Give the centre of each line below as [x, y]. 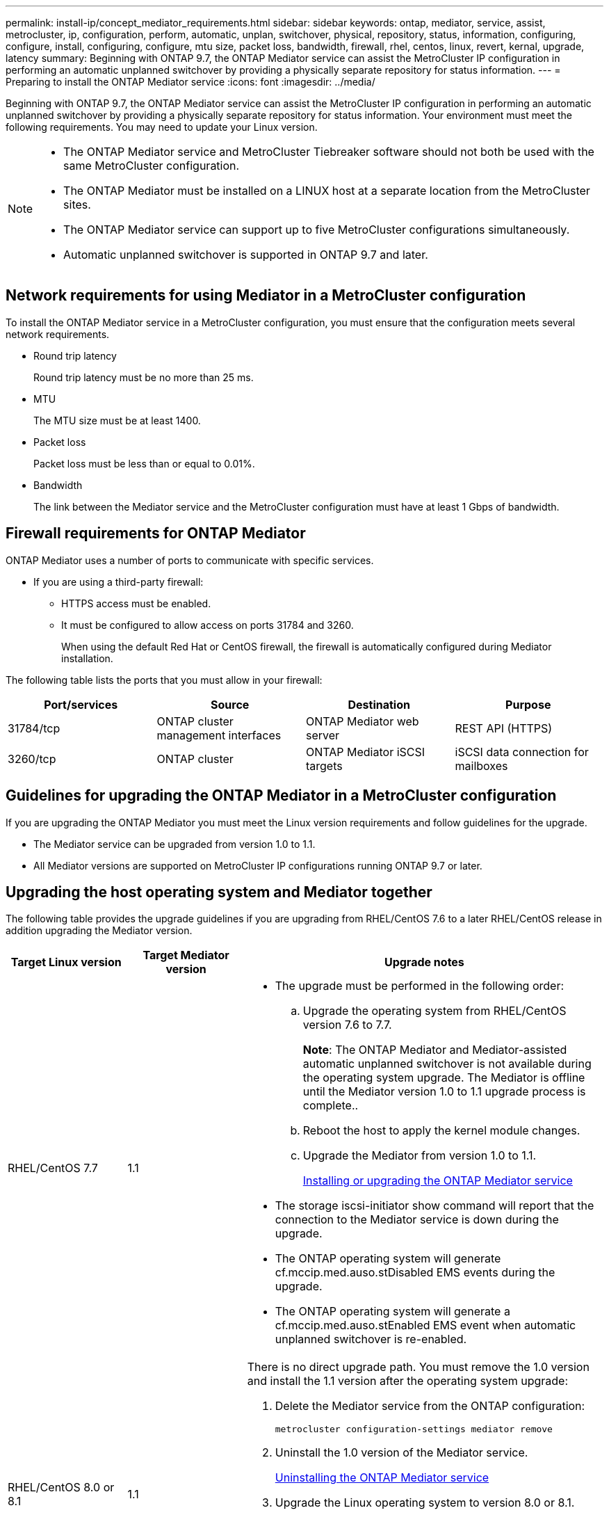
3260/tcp [32, 759]
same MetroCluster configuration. [152, 166]
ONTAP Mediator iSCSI [366, 752]
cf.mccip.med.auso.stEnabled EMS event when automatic [425, 1325]
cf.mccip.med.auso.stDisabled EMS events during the [415, 1273]
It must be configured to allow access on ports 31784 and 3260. [208, 625]
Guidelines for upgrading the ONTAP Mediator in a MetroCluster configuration [281, 796]
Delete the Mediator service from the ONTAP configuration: [430, 1406]
